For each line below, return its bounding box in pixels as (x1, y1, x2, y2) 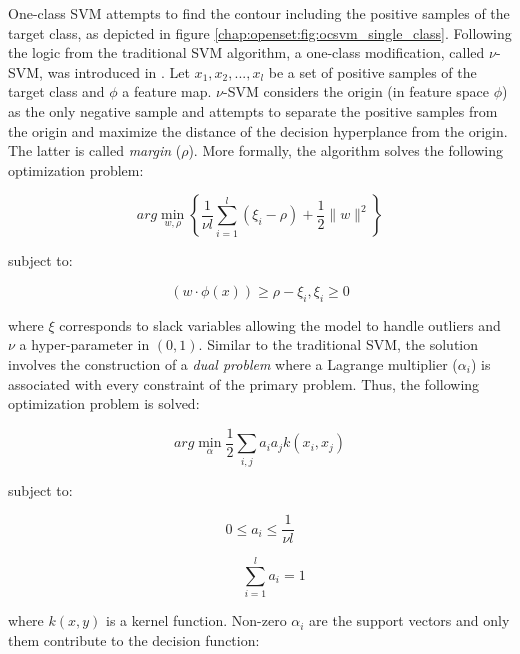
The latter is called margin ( (8, 140, 182, 161)
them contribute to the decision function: (8, 629, 260, 650)
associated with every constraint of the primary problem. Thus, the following (8, 373, 480, 394)
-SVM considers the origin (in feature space (223, 81, 489, 102)
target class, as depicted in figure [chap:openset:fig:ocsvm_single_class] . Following (8, 22, 512, 43)
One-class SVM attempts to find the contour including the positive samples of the (8, 3, 510, 23)
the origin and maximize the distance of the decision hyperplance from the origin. (8, 120, 508, 141)
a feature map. (122, 81, 212, 102)
